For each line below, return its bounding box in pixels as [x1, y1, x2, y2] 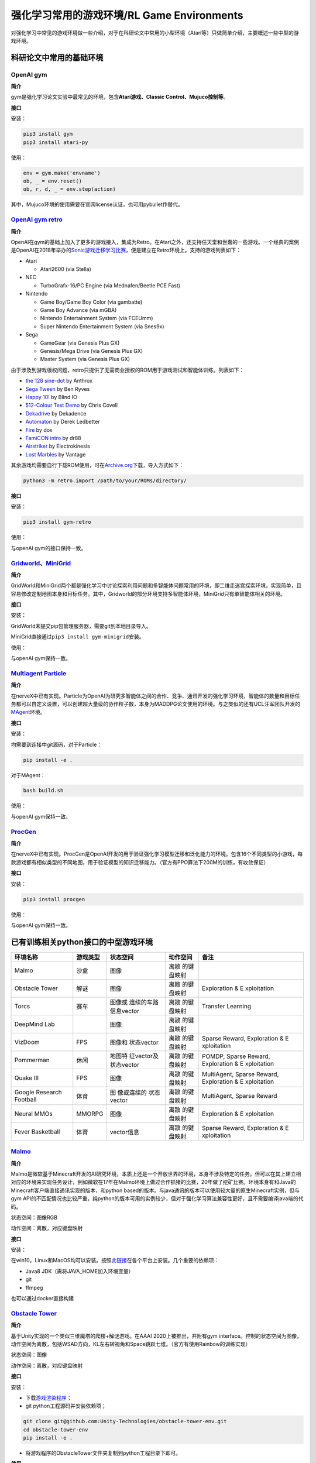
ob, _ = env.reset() [23, 178, 82, 184]
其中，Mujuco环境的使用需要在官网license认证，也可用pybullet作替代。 [11, 201, 184, 208]
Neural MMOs [14, 1110, 53, 1118]
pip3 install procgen [23, 896, 85, 902]
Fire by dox [25, 426, 53, 433]
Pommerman [14, 1056, 50, 1064]
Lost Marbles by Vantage [25, 451, 86, 458]
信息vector [109, 1007, 140, 1015]
